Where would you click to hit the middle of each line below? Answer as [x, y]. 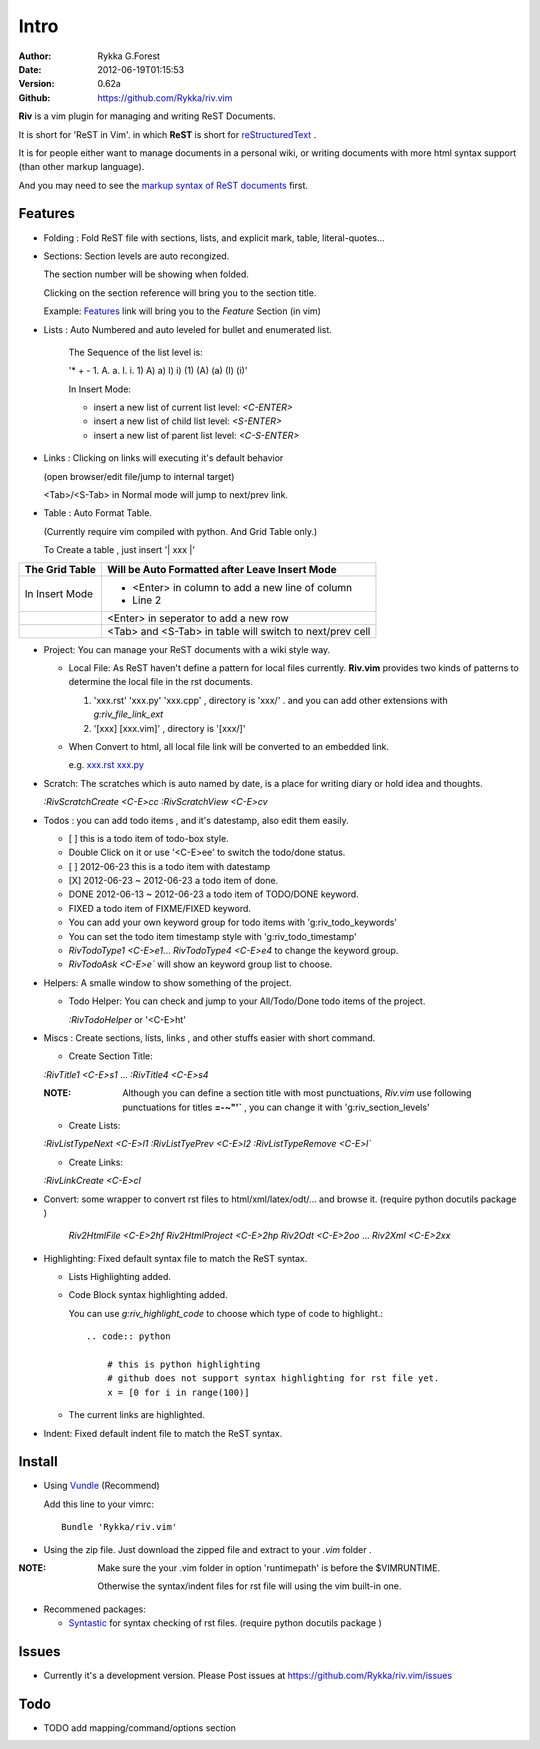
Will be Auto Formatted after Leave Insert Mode [221, 569]
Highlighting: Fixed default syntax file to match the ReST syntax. [175, 1258]
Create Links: [96, 1162]
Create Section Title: [111, 1056]
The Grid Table [60, 569]
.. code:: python [128, 1336]
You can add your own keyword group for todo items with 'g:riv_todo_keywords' [233, 922]
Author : [35, 56]
